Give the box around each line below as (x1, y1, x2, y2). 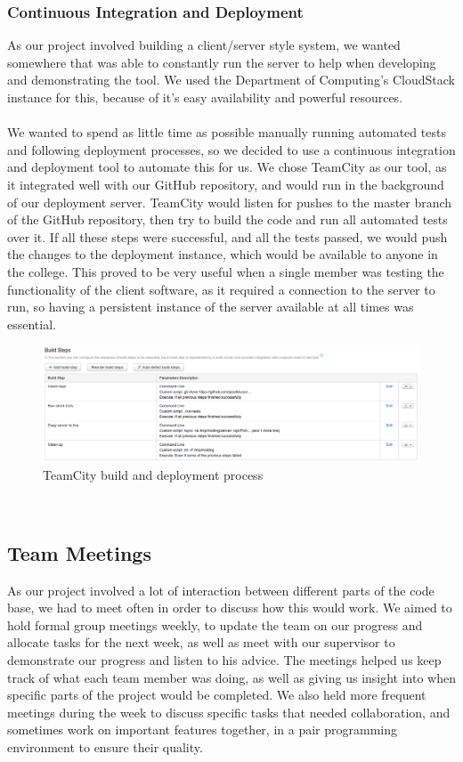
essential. (7, 314, 56, 333)
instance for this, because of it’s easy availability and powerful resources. (7, 88, 403, 106)
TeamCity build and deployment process (43, 466, 264, 484)
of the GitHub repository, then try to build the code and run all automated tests (7, 210, 448, 229)
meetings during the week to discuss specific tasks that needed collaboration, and (7, 702, 451, 721)
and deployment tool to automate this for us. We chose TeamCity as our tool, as (7, 158, 447, 176)
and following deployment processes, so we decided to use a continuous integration (7, 140, 456, 158)
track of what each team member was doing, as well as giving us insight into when (7, 668, 457, 686)
